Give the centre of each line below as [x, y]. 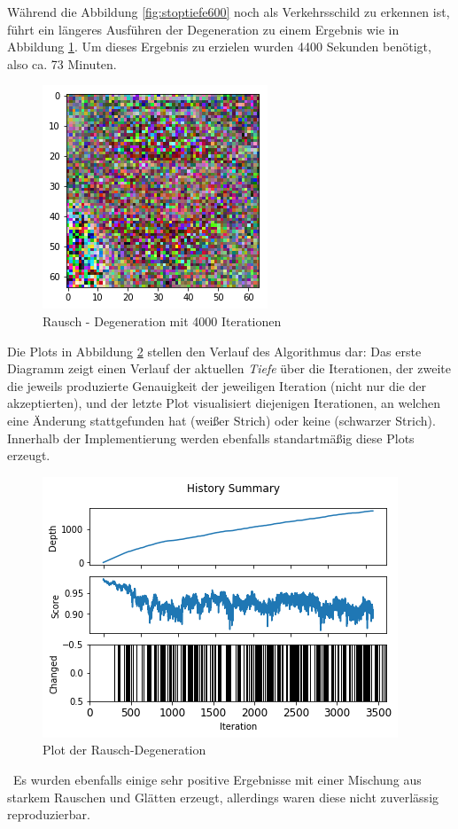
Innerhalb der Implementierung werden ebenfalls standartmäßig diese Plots [211, 438]
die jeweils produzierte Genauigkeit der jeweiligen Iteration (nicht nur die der [217, 385]
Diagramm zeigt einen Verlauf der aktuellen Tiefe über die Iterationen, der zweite [229, 368]
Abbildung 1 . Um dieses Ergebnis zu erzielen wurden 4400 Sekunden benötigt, [219, 47]
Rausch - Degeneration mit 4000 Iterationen [162, 321]
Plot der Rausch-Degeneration [124, 750]
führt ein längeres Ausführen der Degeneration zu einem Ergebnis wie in [203, 29]
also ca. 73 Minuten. [62, 63]
